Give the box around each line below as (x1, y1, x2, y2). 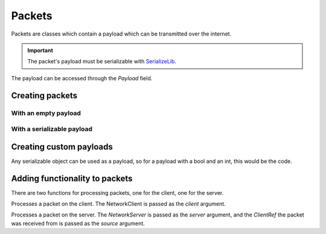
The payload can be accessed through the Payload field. (11, 74, 153, 81)
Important (27, 46, 54, 54)
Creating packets (11, 90, 78, 101)
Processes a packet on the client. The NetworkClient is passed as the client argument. (11, 200, 226, 207)
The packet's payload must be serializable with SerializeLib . (27, 58, 176, 65)
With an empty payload (11, 109, 81, 117)
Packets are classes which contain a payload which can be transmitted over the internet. (11, 30, 232, 37)
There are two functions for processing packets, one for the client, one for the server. (11, 189, 224, 196)
